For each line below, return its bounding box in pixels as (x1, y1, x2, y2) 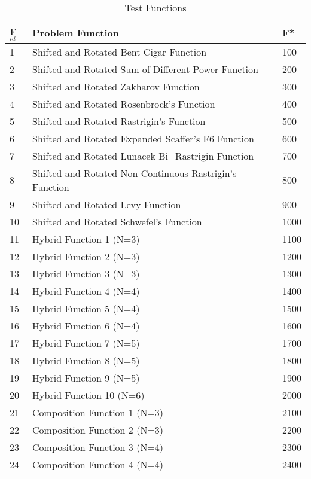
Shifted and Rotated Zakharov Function (32, 79, 200, 93)
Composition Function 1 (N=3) (32, 405, 164, 419)
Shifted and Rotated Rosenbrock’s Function (32, 96, 215, 111)
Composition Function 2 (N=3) (32, 422, 164, 437)
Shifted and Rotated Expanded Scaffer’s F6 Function (32, 131, 254, 145)
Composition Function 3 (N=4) (32, 440, 164, 454)
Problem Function (32, 25, 119, 39)
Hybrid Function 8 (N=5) (32, 353, 140, 367)
